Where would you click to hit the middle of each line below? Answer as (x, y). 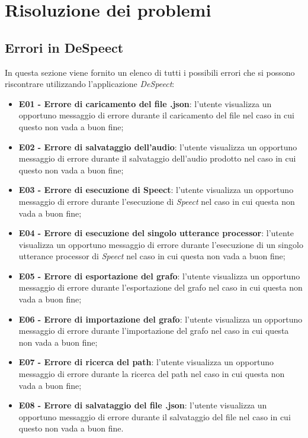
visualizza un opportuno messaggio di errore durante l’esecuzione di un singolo (161, 244)
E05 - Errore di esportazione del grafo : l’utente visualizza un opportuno (159, 276)
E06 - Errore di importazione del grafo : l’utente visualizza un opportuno (161, 319)
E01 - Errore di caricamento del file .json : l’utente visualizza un (145, 103)
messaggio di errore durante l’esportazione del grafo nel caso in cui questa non (161, 287)
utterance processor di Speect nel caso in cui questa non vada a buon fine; (152, 256)
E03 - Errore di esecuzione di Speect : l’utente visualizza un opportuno (156, 190)
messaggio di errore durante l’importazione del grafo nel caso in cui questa (154, 331)
